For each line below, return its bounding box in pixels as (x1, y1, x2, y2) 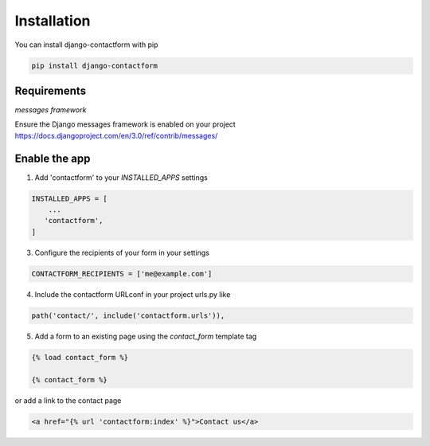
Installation (14, 12, 91, 29)
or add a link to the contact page (14, 395, 122, 405)
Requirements (14, 84, 87, 97)
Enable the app (14, 151, 91, 165)
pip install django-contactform (31, 61, 158, 70)
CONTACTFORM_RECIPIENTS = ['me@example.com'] (31, 269, 213, 278)
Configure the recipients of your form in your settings (34, 248, 210, 257)
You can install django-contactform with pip (14, 40, 158, 49)
